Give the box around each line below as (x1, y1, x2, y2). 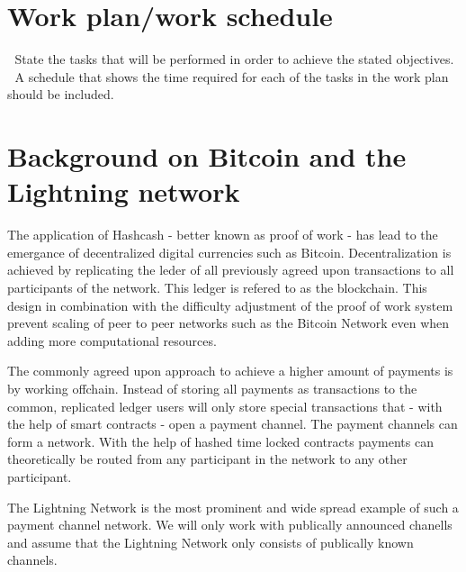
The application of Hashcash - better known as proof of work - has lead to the (7, 225, 438, 244)
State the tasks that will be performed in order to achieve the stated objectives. (14, 50, 454, 68)
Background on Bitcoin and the (7, 138, 407, 175)
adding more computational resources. (7, 331, 217, 350)
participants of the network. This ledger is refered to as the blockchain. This (7, 278, 427, 296)
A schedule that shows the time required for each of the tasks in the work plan (14, 67, 449, 86)
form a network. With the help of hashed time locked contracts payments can (7, 431, 434, 450)
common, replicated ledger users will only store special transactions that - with (7, 396, 443, 415)
